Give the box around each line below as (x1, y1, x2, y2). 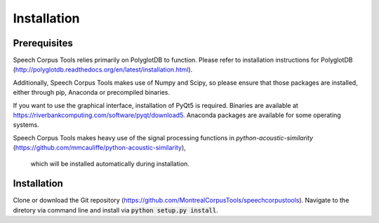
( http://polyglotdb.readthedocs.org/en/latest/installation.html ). (13, 65, 193, 74)
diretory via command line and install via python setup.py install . (13, 205, 218, 214)
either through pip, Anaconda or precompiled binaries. (13, 88, 171, 97)
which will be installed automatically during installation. (30, 159, 189, 168)
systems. (13, 121, 39, 129)
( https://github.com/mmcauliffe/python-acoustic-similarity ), (13, 144, 186, 152)
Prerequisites (13, 37, 73, 49)
